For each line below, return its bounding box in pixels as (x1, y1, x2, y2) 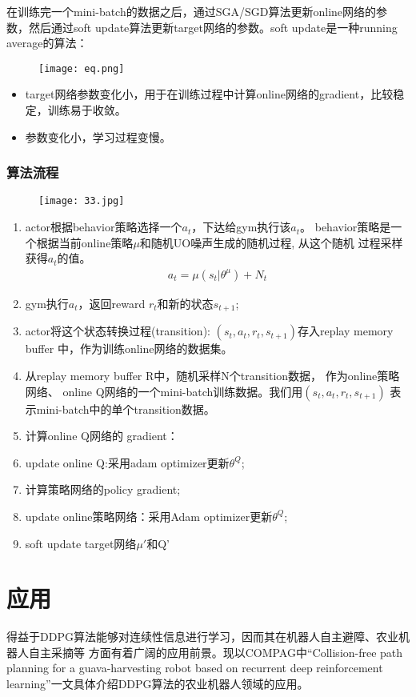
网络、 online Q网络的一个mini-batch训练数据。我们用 (25, 383, 303, 399)
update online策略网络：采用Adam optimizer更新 (25, 507, 273, 524)
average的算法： (6, 34, 88, 51)
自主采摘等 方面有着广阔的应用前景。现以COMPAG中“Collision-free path (28, 643, 403, 660)
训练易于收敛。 (47, 102, 126, 118)
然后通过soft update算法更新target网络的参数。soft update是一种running (28, 18, 398, 35)
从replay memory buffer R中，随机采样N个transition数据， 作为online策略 (25, 367, 400, 383)
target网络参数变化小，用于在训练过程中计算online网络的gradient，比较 (25, 86, 394, 102)
